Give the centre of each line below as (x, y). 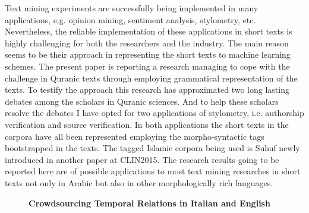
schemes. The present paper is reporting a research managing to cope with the (147, 66)
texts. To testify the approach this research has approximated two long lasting (147, 90)
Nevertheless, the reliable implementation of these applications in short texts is (149, 31)
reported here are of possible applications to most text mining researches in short (153, 171)
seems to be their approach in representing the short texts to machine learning (148, 54)
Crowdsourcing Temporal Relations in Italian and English (149, 203)
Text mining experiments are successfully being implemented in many (132, 8)
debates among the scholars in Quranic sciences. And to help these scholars (142, 101)
